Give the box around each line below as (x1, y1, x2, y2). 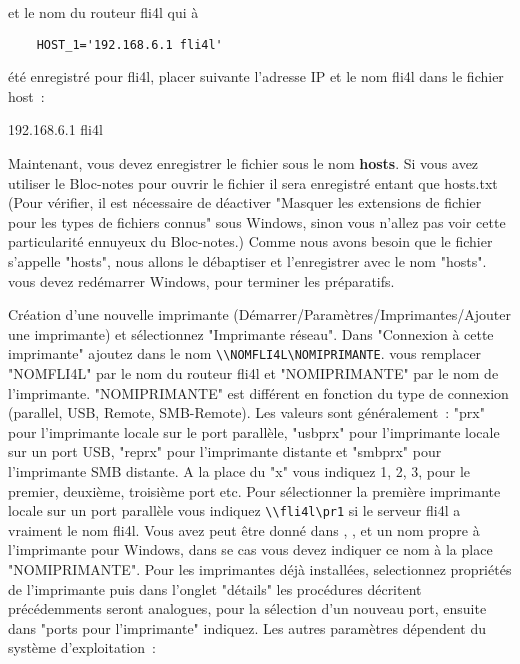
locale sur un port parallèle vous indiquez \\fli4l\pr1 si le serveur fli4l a (8, 500, 461, 521)
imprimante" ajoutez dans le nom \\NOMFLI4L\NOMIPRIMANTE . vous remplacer (8, 343, 482, 364)
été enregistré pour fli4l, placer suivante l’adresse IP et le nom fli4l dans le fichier (8, 66, 504, 87)
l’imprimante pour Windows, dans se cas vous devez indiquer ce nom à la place (8, 539, 493, 560)
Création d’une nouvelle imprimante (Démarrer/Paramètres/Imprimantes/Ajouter (8, 304, 511, 325)
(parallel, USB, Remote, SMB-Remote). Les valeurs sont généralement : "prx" (8, 402, 485, 423)
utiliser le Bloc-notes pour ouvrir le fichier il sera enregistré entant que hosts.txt (8, 172, 498, 193)
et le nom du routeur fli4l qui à (8, 2, 199, 22)
